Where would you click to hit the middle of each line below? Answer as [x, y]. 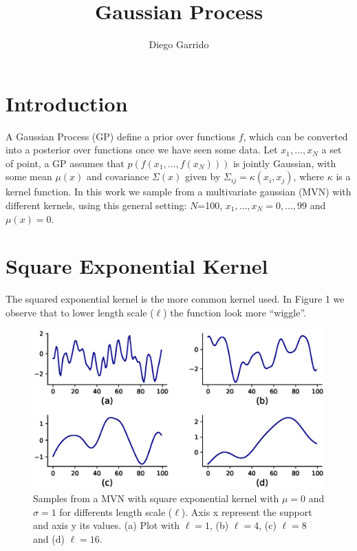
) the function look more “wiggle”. [235, 312]
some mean [29, 176]
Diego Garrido [179, 44]
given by [203, 176]
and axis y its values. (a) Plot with [107, 525]
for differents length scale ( [116, 511]
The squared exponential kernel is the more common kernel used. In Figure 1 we [175, 299]
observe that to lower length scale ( [80, 312]
